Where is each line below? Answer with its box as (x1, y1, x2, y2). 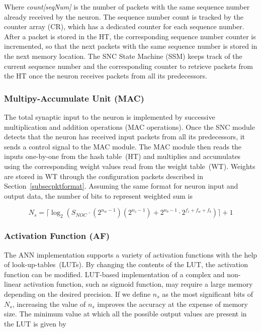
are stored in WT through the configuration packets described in (4, 171, 203, 181)
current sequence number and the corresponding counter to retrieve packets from (4, 60, 253, 71)
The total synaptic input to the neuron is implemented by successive (4, 111, 215, 122)
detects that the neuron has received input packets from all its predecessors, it (4, 131, 245, 142)
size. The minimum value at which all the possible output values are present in (4, 308, 247, 319)
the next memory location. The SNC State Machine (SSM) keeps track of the (4, 50, 242, 61)
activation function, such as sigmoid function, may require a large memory (23, 279, 253, 289)
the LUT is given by (4, 318, 66, 328)
